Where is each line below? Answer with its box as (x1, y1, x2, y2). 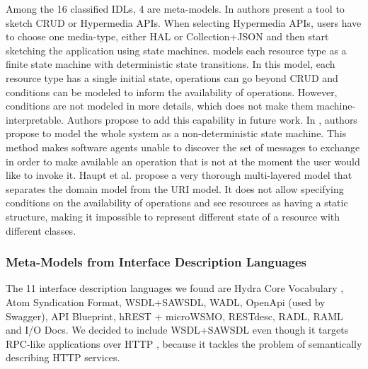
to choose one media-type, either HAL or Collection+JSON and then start (6, 29, 329, 44)
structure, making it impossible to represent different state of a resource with (6, 209, 340, 223)
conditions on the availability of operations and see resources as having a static (6, 195, 348, 210)
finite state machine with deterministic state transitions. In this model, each (6, 57, 335, 71)
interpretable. (6, 112, 64, 127)
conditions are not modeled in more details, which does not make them (6, 98, 314, 113)
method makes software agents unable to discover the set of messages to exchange (6, 139, 360, 154)
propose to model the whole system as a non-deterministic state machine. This (6, 126, 347, 141)
